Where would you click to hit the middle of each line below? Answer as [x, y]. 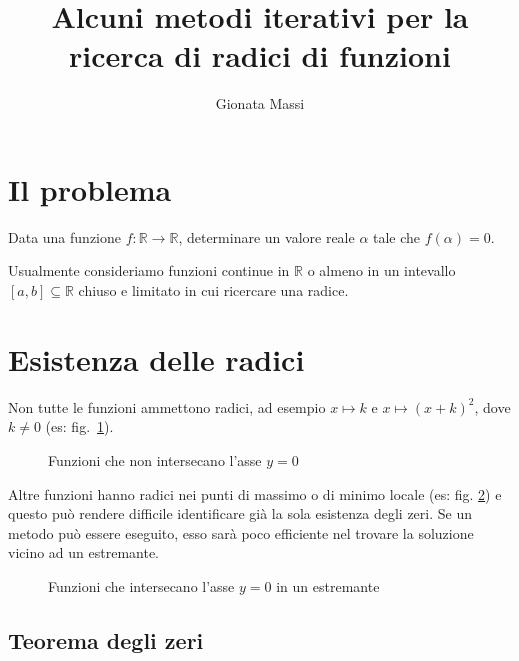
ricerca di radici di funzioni [260, 55]
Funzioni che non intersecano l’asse [155, 459]
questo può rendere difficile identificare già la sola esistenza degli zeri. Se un [240, 513]
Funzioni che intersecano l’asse [141, 585]
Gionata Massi [260, 103]
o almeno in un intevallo [381, 270]
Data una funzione [64, 236]
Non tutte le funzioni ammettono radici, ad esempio [167, 406]
